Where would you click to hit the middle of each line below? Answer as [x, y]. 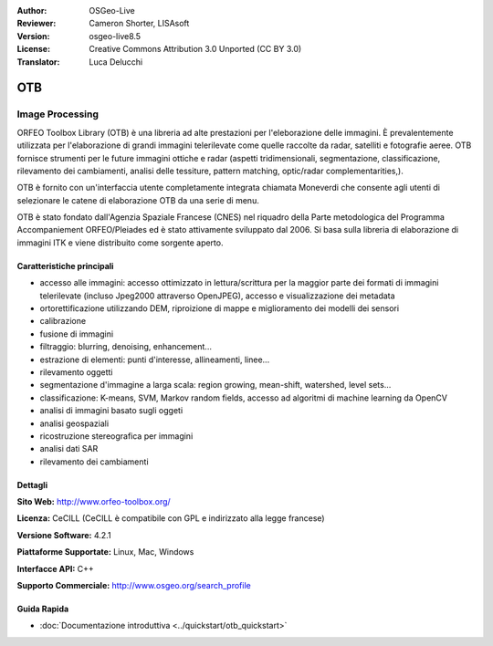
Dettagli [32, 484]
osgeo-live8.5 [115, 36]
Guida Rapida [43, 609]
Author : [32, 10]
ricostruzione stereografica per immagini [116, 436]
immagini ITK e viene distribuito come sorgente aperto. [120, 243]
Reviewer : [37, 24]
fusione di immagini [77, 334]
